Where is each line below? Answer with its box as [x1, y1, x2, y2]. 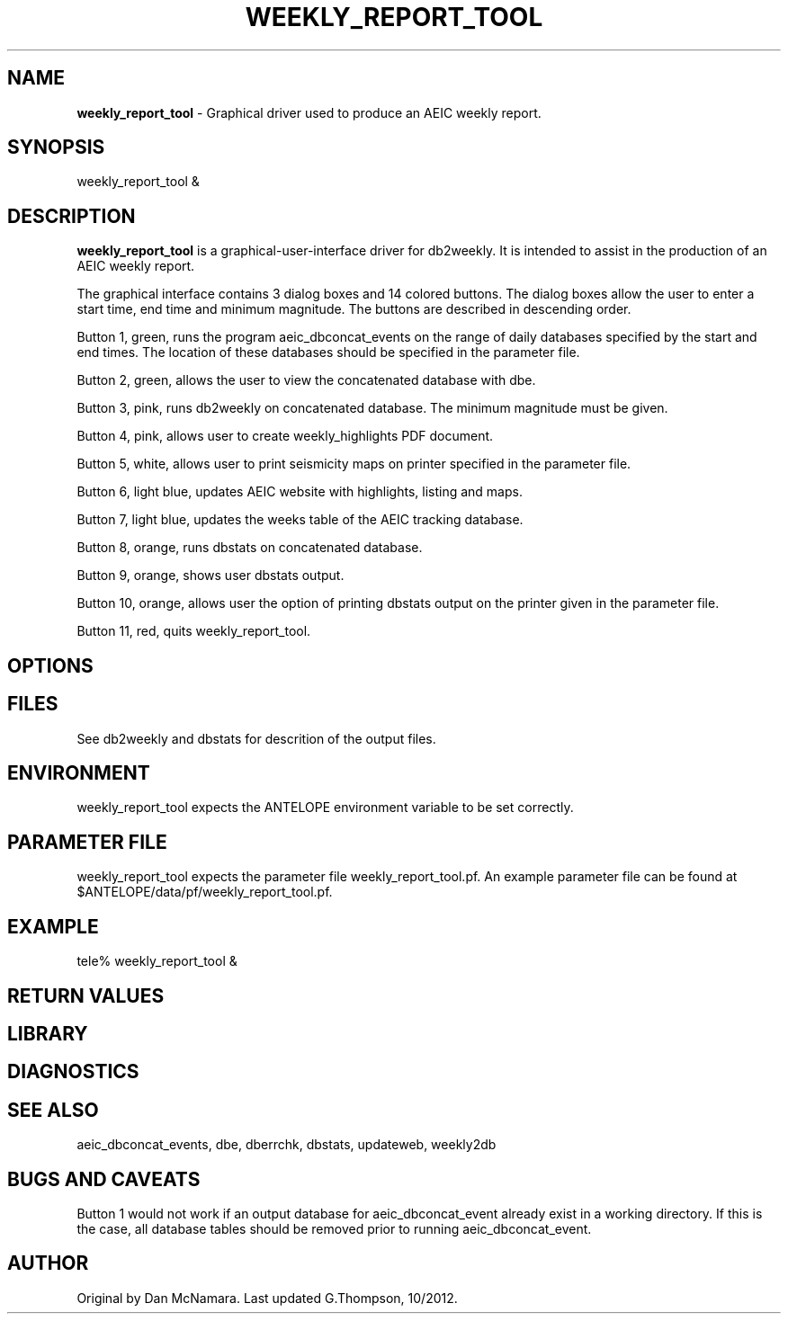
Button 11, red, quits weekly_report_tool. [76, 623, 311, 639]
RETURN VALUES [7, 984, 165, 1007]
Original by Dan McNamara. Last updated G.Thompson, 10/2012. [76, 1290, 458, 1306]
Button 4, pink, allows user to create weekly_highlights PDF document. [76, 428, 494, 444]
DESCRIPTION [7, 204, 136, 228]
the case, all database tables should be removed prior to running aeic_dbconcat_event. [76, 1221, 592, 1237]
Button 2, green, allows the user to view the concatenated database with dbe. [76, 372, 536, 388]
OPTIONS [7, 654, 94, 677]
